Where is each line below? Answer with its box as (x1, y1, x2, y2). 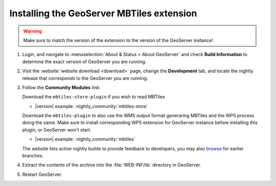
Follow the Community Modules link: (22, 84, 101, 90)
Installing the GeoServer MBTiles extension (9, 8, 197, 19)
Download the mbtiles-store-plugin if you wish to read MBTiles (22, 94, 165, 100)
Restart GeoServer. (22, 171, 62, 177)
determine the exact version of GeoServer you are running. (22, 59, 147, 65)
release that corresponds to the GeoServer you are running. (22, 75, 148, 81)
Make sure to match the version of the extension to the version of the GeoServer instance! (23, 37, 213, 43)
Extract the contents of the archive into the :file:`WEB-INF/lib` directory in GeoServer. (22, 162, 201, 168)
